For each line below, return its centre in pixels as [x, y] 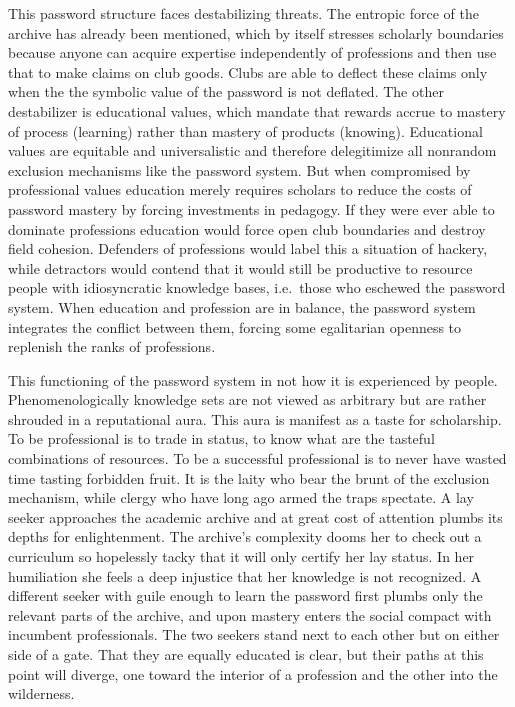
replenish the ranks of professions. [112, 346]
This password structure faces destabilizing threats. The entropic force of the [243, 13]
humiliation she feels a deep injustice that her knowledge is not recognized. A [245, 575]
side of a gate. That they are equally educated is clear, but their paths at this [246, 654]
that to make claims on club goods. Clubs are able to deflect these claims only [248, 71]
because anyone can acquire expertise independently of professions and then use [252, 52]
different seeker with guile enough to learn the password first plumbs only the [245, 595]
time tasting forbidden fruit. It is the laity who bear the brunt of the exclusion [249, 477]
